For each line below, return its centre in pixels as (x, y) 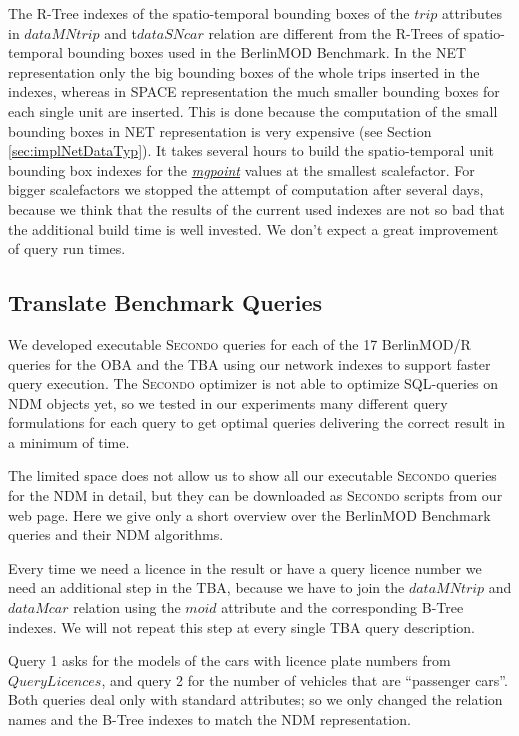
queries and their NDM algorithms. (116, 534)
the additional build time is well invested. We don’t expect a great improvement (253, 228)
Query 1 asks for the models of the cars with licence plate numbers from (229, 660)
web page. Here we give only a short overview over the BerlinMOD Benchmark (249, 514)
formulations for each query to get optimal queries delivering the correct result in (257, 422)
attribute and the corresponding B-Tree (342, 607)
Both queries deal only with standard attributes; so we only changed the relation (255, 699)
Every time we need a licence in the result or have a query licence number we (245, 567)
